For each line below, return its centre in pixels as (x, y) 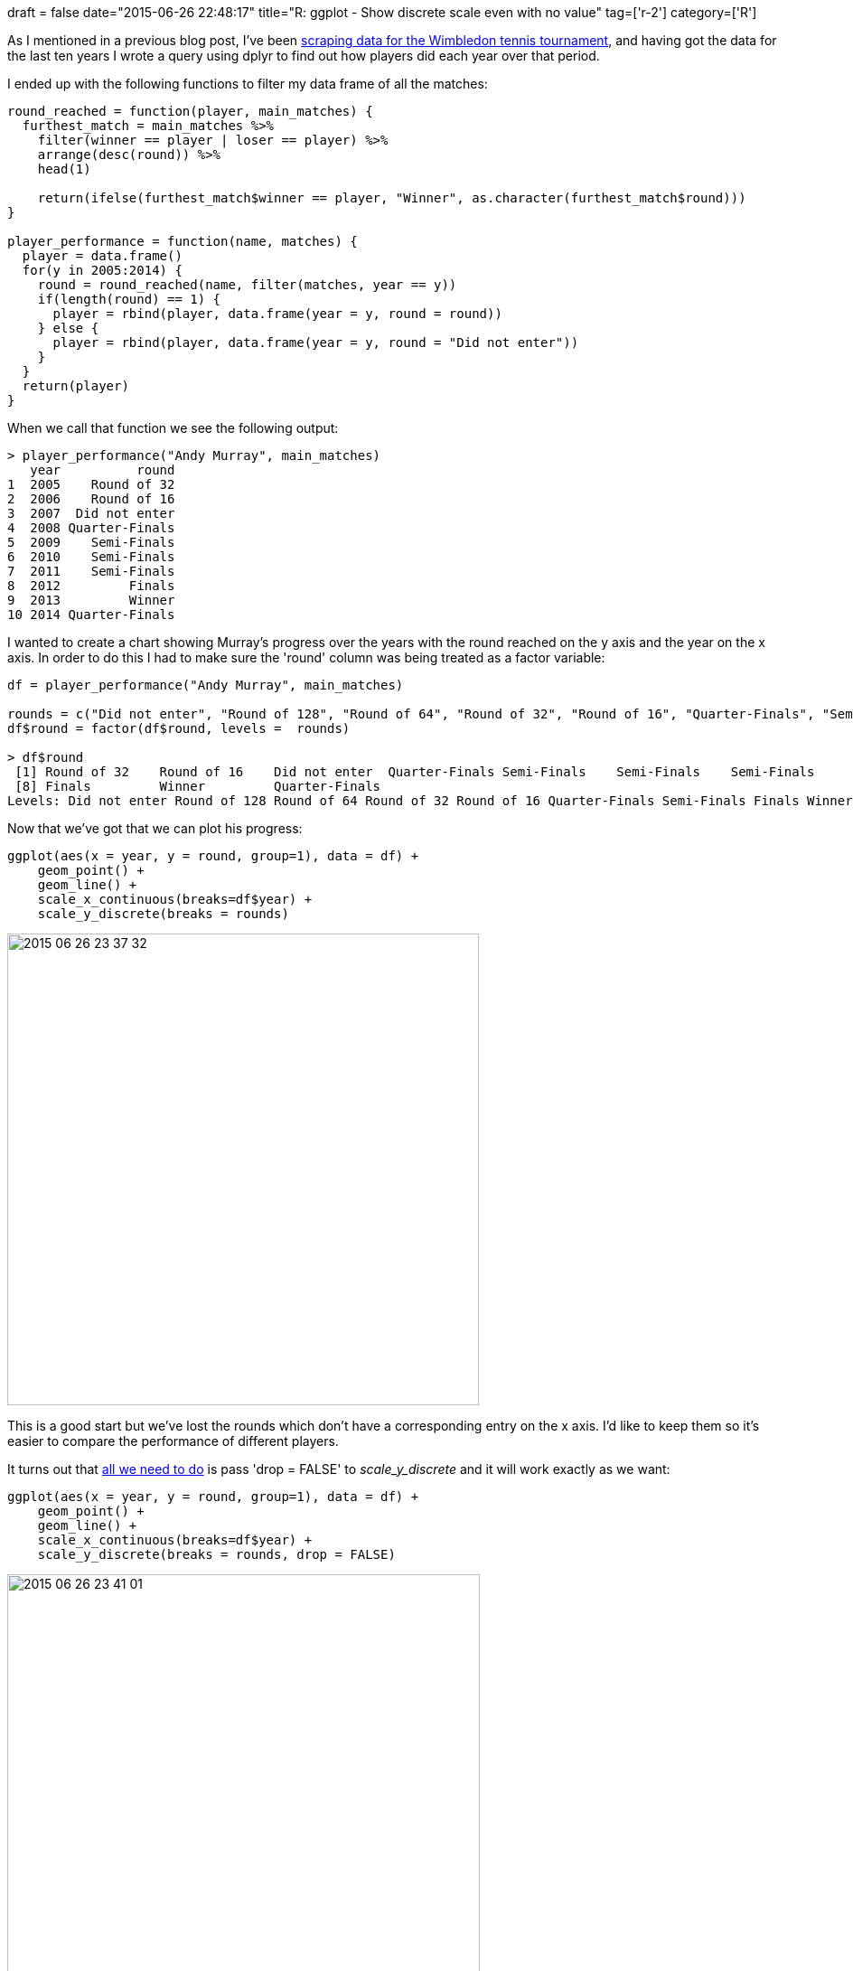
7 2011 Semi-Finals (91, 571)
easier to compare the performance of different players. (173, 1441)
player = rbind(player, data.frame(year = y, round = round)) (277, 314)
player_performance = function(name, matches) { (183, 241)
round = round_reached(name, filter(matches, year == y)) (247, 285)
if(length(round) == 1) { (129, 299)
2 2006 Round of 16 (91, 499)
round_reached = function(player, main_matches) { (190, 111)
